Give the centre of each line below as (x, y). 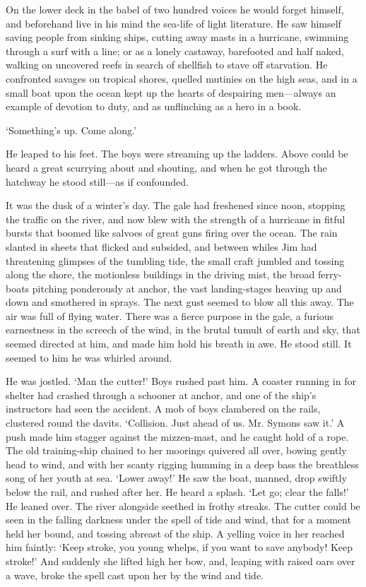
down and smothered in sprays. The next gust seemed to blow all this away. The (180, 302)
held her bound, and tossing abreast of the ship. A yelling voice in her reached (175, 533)
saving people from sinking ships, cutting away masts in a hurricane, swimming (177, 37)
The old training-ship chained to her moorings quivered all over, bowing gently (176, 450)
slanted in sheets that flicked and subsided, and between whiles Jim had (161, 246)
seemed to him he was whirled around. (89, 357)
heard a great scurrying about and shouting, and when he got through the (166, 167)
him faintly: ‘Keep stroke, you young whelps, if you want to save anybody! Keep (179, 547)
